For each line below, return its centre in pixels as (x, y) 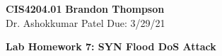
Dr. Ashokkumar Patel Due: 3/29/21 (86, 22)
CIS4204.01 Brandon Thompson (85, 9)
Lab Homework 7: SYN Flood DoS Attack (111, 46)
